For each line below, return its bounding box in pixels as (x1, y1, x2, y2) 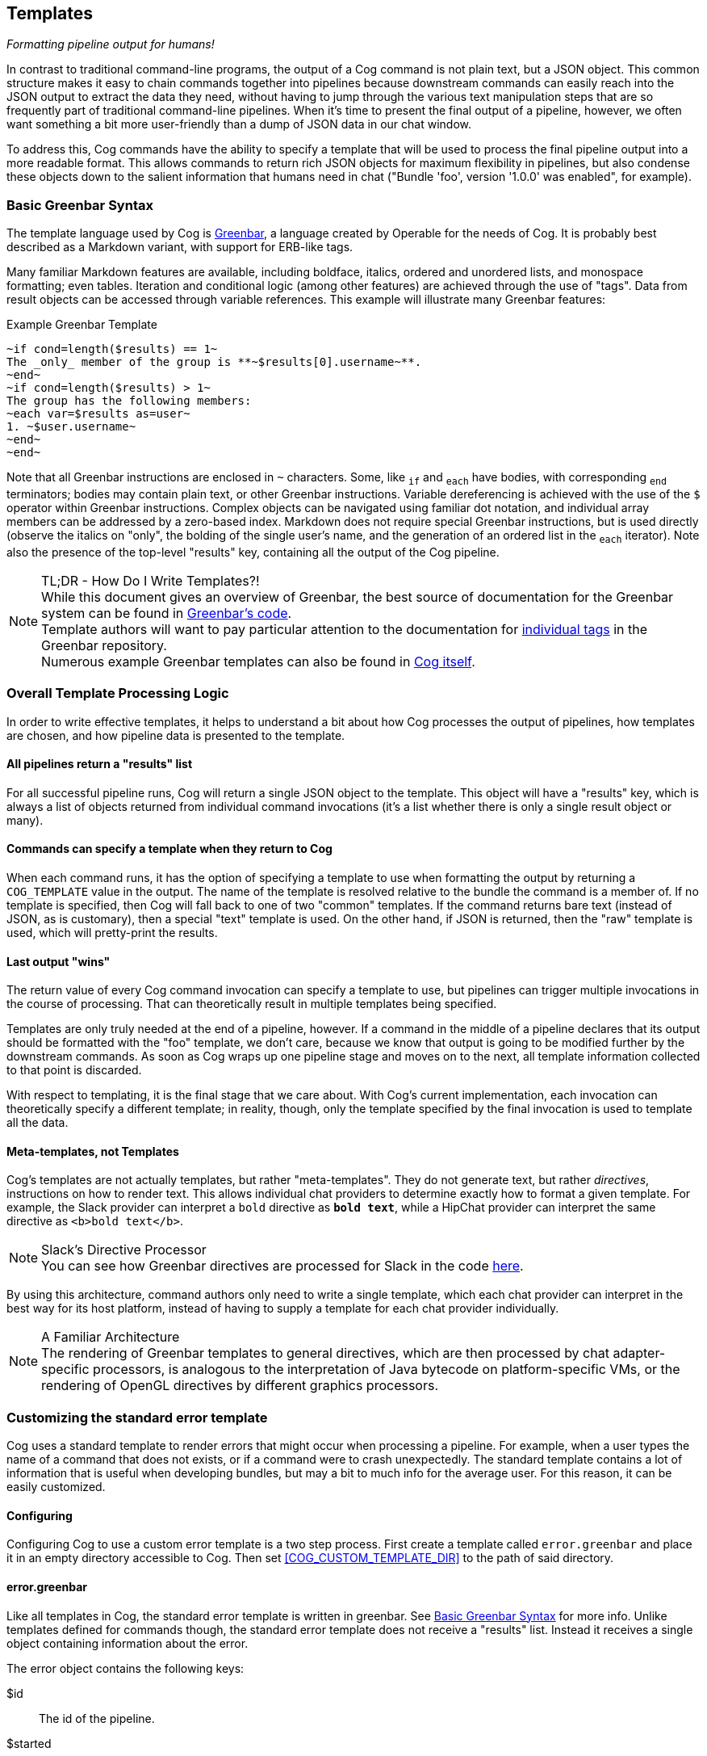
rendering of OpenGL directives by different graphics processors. (41, 1377, 439, 1394)
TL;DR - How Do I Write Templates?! (41, 572, 260, 589)
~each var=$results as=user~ (6, 407, 190, 421)
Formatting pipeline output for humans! (6, 37, 215, 52)
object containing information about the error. (6, 1636, 249, 1650)
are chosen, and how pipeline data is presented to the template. (6, 728, 345, 742)
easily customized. (6, 1480, 106, 1494)
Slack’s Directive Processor (41, 1241, 207, 1258)
